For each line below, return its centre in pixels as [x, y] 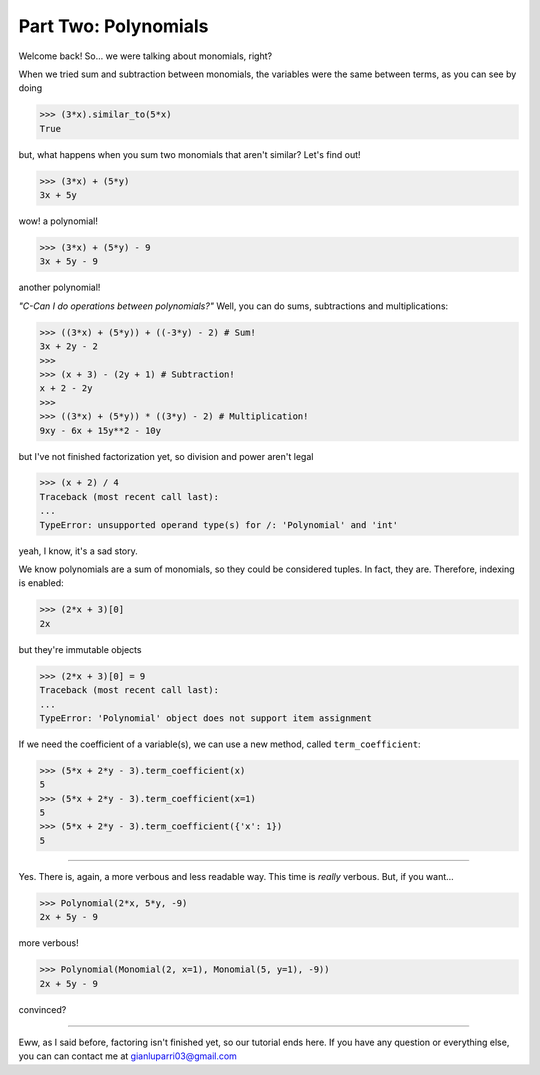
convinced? [42, 1009]
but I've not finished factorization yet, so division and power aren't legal [166, 456]
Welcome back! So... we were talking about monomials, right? [145, 56]
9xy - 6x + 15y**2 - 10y [100, 430]
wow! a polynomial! [58, 221]
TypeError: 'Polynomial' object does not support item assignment [205, 718]
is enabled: [41, 583]
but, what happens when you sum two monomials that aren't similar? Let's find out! [189, 154]
